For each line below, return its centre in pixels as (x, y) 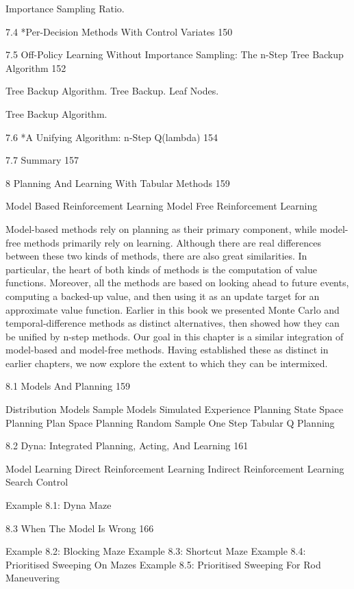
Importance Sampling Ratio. (65, 8)
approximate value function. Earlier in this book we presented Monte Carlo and (173, 309)
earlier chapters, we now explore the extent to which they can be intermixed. (167, 363)
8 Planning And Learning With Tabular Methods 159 (118, 183)
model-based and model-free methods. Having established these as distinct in (167, 350)
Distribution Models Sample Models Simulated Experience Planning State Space (175, 409)
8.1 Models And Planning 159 (68, 386)
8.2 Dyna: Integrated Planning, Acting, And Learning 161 (127, 446)
